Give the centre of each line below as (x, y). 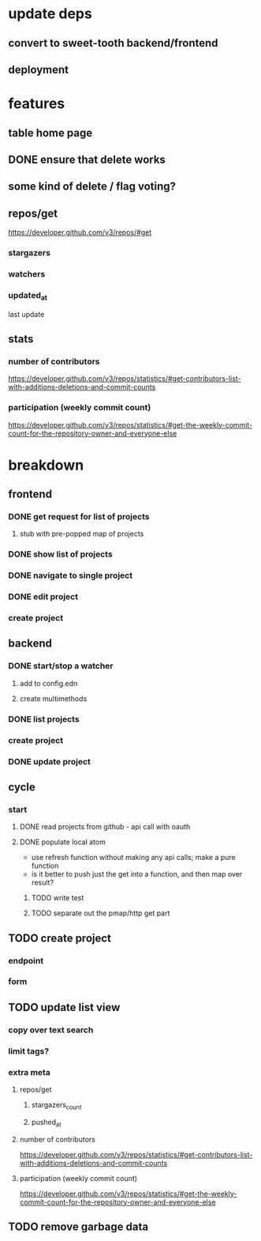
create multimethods (53, 698)
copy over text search (51, 1030)
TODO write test (58, 898)
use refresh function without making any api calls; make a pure (134, 858)
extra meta (30, 1072)
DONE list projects (44, 719)
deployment (39, 69)
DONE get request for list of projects (79, 517)
